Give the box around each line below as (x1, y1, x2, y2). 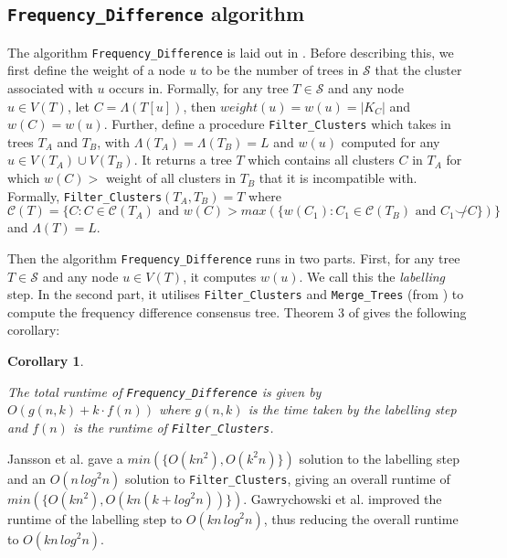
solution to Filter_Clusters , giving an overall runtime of (125, 468, 450, 488)
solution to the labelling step (299, 448, 459, 467)
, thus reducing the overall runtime (263, 509, 459, 528)
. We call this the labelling (299, 266, 446, 285)
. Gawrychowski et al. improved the (243, 488, 442, 508)
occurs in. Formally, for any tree (109, 79, 289, 98)
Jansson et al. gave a (7, 448, 123, 467)
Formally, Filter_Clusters (7, 186, 163, 205)
